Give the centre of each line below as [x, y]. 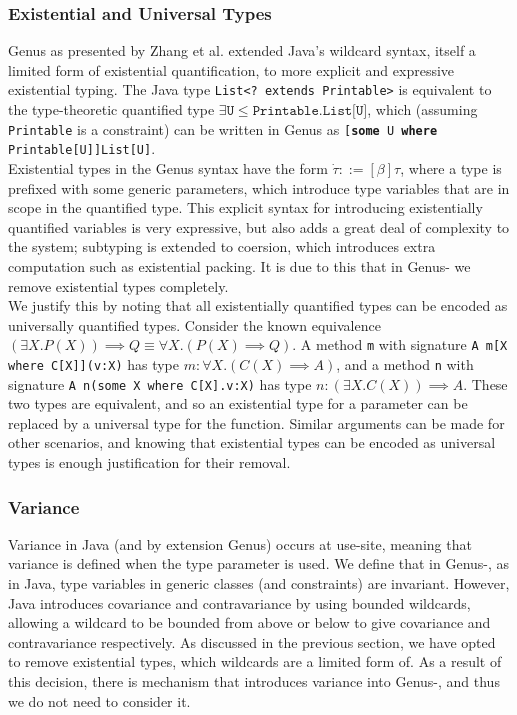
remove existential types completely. [118, 285]
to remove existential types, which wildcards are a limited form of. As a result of [255, 661]
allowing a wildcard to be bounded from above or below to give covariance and [249, 622]
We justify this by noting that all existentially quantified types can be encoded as [258, 305]
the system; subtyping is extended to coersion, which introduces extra [222, 246]
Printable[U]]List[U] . [82, 148]
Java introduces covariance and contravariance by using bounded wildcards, [239, 602]
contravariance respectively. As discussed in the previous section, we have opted [252, 641]
